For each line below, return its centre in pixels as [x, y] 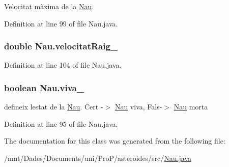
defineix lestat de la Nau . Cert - [54, 107]
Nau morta [191, 107]
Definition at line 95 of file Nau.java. [61, 123]
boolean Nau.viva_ [44, 87]
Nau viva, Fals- [138, 107]
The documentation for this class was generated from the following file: [115, 141]
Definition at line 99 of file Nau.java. [61, 23]
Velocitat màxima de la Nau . [49, 6]
